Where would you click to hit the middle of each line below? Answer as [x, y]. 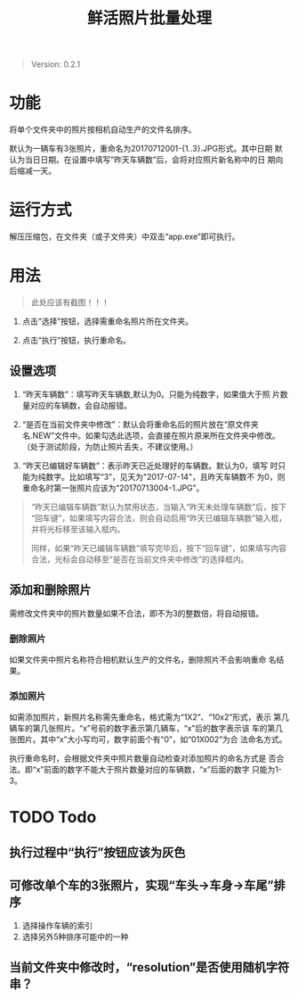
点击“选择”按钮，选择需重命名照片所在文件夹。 [108, 321]
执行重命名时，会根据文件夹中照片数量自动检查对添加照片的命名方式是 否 [143, 758]
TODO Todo [53, 817]
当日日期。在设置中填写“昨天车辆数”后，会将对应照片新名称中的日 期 [150, 160]
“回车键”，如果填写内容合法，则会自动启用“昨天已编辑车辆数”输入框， [159, 517]
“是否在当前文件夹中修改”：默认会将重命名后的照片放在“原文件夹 [141, 424]
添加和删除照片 [50, 590]
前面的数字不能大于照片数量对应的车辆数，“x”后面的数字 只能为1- [163, 770]
